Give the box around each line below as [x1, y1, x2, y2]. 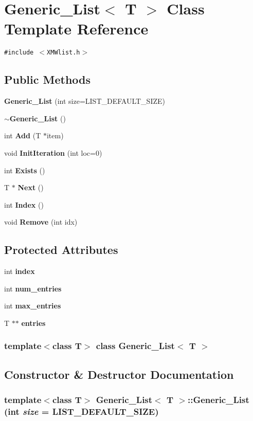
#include [4, 49, 34, 57]
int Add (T [4, 130, 41, 141]
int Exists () [4, 164, 45, 175]
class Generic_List [96, 339, 175, 352]
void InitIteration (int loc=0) [4, 147, 102, 158]
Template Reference [4, 18, 149, 39]
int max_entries [4, 300, 61, 311]
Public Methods [4, 71, 91, 87]
